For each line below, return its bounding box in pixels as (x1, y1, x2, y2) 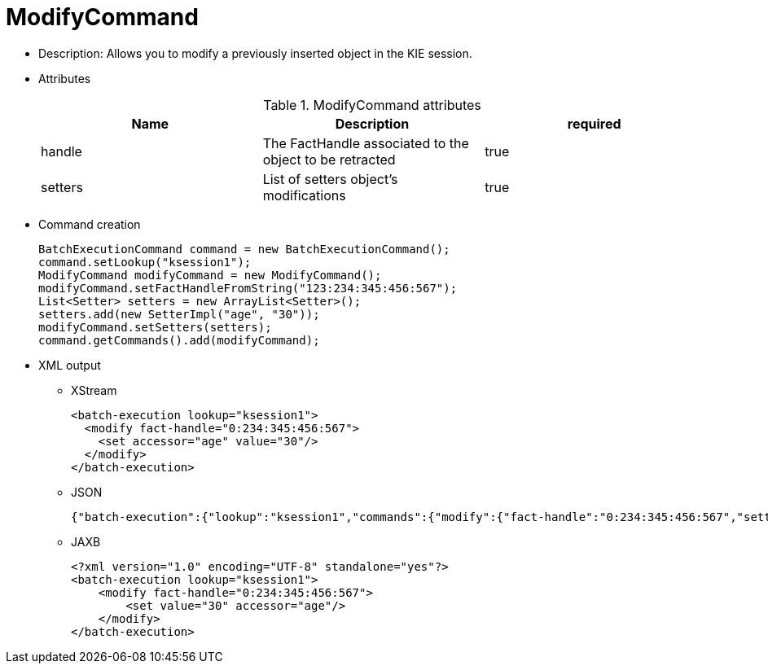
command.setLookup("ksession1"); (38, 255, 252, 269)
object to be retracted (262, 151, 396, 168)
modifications (262, 186, 346, 204)
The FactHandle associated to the (262, 134, 469, 151)
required (567, 115, 621, 132)
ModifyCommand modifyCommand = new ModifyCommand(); (38, 268, 382, 282)
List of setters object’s (262, 170, 398, 187)
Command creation (38, 217, 141, 231)
